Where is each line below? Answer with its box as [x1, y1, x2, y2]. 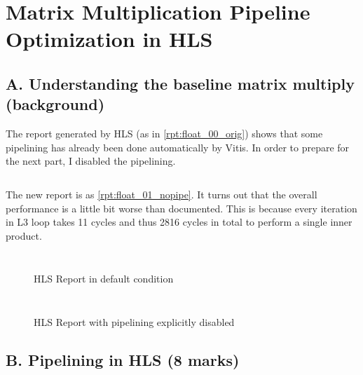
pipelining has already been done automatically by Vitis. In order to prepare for [6, 139, 350, 154]
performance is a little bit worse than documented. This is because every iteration [6, 200, 357, 215]
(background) [6, 93, 105, 115]
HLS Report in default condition [34, 271, 174, 286]
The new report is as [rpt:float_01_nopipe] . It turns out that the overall [6, 186, 317, 201]
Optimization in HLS [6, 25, 213, 53]
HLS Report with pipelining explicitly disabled [34, 314, 235, 329]
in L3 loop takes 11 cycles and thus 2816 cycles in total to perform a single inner [6, 214, 352, 229]
